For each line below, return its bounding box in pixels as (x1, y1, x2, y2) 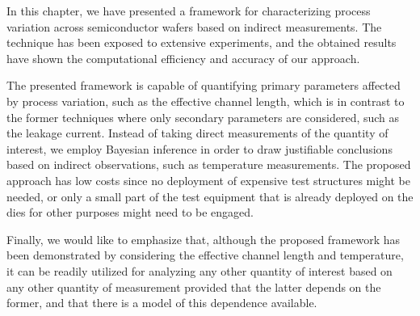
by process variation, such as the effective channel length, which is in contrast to (6, 92, 405, 109)
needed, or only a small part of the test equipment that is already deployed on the (6, 187, 414, 204)
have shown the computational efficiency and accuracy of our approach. (6, 49, 360, 66)
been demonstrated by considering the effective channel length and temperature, (6, 246, 404, 263)
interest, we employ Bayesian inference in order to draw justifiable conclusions (6, 140, 393, 157)
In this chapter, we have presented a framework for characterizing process (6, 2, 371, 19)
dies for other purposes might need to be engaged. (6, 204, 254, 221)
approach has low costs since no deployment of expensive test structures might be (6, 171, 411, 188)
